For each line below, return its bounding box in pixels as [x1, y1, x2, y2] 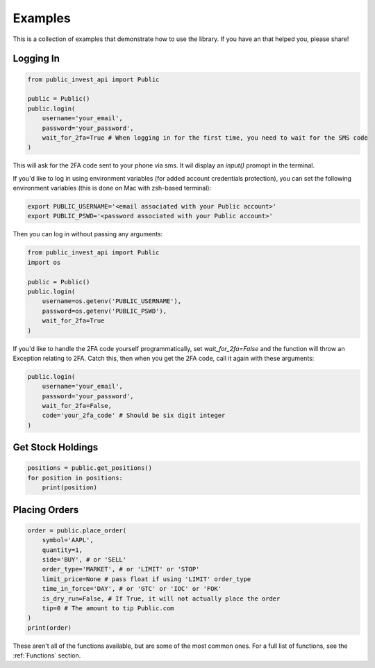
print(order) [27, 624, 72, 632]
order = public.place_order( [27, 526, 127, 535]
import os [27, 258, 61, 266]
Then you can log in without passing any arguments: [12, 230, 163, 238]
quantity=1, [42, 546, 83, 554]
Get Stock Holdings [12, 441, 99, 453]
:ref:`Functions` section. [12, 651, 81, 660]
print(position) [42, 484, 97, 491]
